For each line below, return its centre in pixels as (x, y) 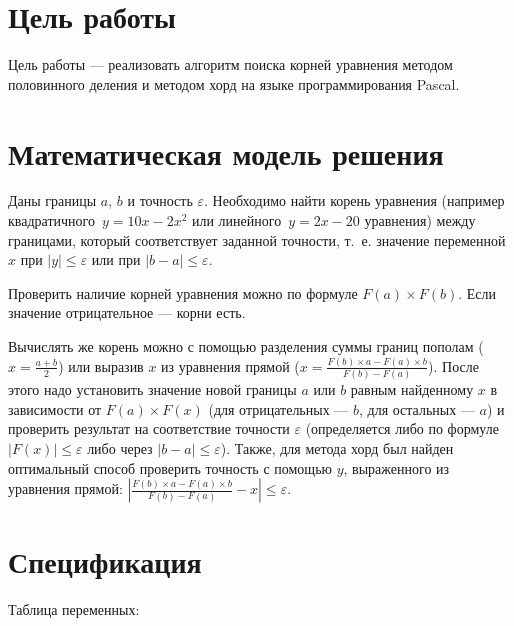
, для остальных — (417, 408)
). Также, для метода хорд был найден (337, 448)
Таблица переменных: (74, 609)
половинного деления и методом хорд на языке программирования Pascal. (234, 83)
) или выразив (101, 365)
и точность (160, 200)
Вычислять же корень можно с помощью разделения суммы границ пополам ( (246, 346)
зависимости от (55, 408)
